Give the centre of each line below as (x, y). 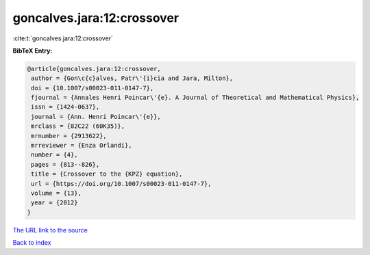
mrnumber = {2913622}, (69, 136)
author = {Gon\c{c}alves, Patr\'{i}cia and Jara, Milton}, (132, 78)
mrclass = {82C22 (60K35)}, (78, 126)
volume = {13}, (57, 193)
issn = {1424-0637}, (65, 107)
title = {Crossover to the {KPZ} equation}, (107, 174)
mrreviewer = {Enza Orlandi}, (82, 146)
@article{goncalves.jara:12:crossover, (94, 69)
